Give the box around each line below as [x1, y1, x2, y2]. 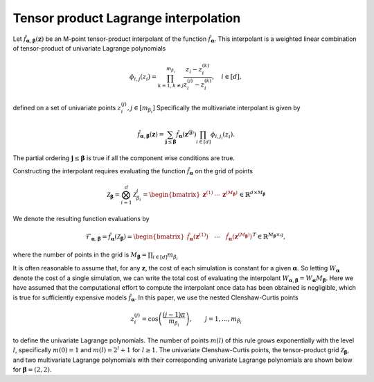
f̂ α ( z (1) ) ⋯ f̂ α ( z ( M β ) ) [186, 232, 253, 242]
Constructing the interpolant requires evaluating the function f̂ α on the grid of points [12, 166, 253, 177]
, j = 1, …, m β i [189, 315, 242, 325]
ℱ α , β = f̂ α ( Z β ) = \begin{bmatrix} [85, 232, 185, 242]
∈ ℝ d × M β [239, 189, 266, 198]
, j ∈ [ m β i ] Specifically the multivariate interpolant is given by [127, 103, 301, 114]
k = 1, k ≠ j [157, 83, 184, 89]
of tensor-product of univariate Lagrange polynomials [12, 44, 166, 52]
